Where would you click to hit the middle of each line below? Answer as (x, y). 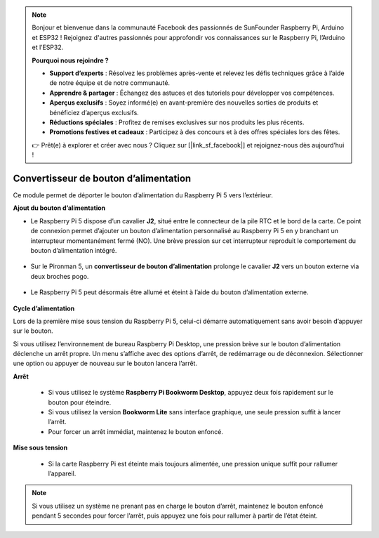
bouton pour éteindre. (80, 402)
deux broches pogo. (60, 276)
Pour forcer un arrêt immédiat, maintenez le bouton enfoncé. (136, 431)
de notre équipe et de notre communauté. (110, 83)
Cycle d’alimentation (44, 308)
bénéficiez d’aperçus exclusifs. (94, 112)
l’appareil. (62, 473)
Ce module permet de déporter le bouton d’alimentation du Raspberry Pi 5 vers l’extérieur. (143, 195)
